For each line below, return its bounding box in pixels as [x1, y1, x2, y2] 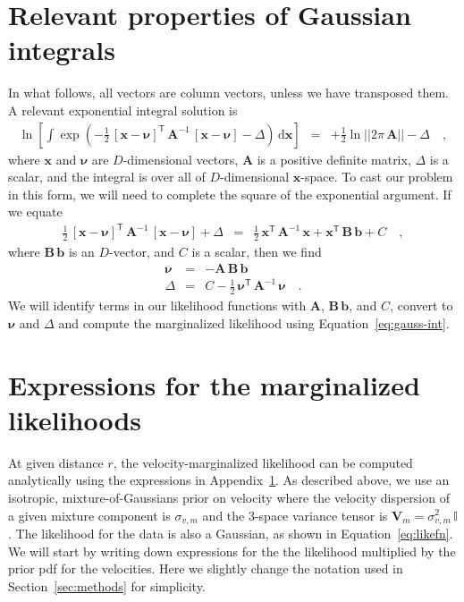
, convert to [390, 296, 453, 315]
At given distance [8, 453, 104, 471]
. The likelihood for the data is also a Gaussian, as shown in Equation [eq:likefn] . [8, 523, 453, 542]
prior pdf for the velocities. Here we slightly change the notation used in [8, 559, 403, 578]
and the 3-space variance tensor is [202, 505, 388, 524]
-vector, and [109, 242, 175, 261]
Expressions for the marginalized [8, 366, 420, 403]
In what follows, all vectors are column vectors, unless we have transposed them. [8, 83, 449, 102]
